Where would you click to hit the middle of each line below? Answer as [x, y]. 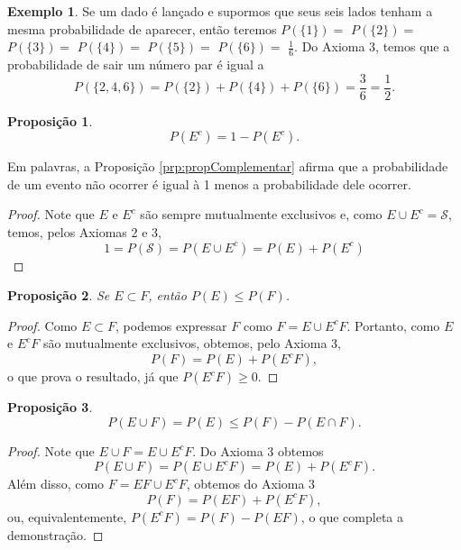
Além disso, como [56, 484]
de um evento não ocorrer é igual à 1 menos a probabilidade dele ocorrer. [209, 183]
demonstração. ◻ [55, 534]
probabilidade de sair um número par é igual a [136, 64]
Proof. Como [42, 325]
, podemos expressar [171, 325]
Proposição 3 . [50, 407]
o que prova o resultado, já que [93, 376]
